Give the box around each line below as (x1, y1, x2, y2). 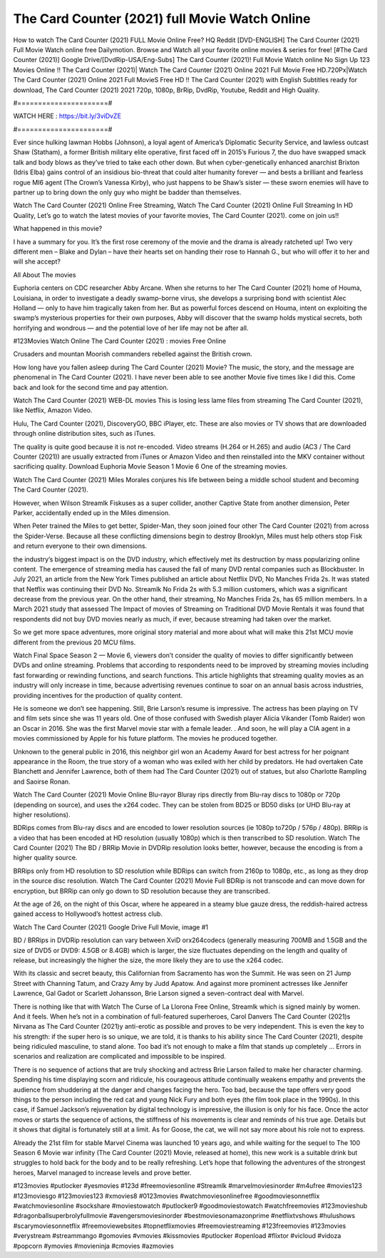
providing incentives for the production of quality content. (13, 691, 183, 699)
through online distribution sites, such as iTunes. (13, 429, 156, 438)
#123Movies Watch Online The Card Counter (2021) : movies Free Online (13, 336, 227, 346)
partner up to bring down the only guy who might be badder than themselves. (13, 188, 242, 196)
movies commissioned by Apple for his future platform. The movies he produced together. (13, 734, 278, 743)
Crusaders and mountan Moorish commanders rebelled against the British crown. (13, 350, 252, 359)
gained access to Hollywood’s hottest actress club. (13, 909, 163, 918)
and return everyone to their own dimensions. (13, 541, 148, 550)
